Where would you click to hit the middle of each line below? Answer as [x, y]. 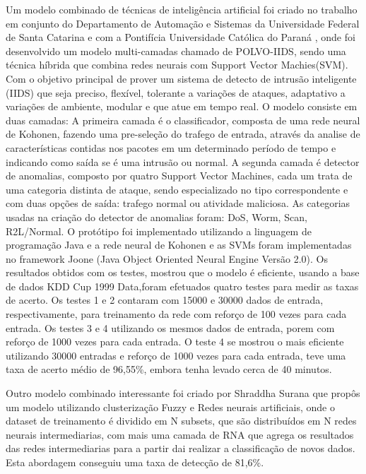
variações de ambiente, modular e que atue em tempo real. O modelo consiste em [182, 106]
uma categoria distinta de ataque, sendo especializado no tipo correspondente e [177, 189]
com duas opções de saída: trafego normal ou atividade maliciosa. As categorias [178, 203]
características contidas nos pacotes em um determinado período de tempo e [171, 147]
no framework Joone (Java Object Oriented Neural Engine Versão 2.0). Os [167, 258]
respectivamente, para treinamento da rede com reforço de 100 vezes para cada [176, 314]
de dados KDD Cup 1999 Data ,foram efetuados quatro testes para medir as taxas [182, 286]
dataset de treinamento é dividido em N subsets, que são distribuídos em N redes [181, 421]
